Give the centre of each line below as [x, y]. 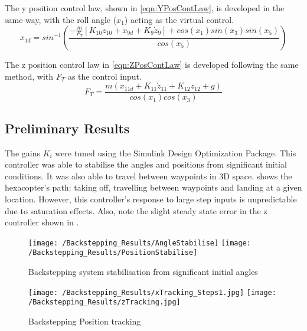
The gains [22, 153]
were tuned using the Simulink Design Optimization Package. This [176, 153]
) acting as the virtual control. [179, 19]
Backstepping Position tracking [85, 321]
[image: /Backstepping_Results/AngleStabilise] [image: [140, 243]
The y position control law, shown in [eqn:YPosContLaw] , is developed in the [145, 8]
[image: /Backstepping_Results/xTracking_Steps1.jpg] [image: [152, 292]
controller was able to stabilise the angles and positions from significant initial [146, 164]
